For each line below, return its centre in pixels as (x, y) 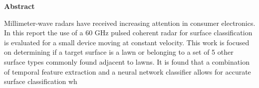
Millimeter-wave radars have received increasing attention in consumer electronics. (130, 23)
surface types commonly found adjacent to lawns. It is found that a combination (127, 61)
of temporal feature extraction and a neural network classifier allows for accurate (128, 71)
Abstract (19, 6)
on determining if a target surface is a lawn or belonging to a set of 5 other (119, 52)
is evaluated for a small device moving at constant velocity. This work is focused (127, 42)
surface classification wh (41, 81)
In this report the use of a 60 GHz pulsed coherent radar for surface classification (128, 33)
